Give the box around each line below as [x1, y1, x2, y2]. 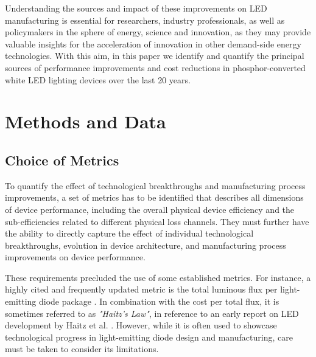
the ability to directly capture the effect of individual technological [5, 227, 254, 240]
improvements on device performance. [5, 251, 146, 263]
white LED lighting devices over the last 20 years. [5, 73, 191, 86]
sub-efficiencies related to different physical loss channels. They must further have [5, 215, 309, 227]
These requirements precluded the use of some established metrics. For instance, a [5, 271, 311, 283]
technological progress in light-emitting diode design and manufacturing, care [5, 330, 293, 343]
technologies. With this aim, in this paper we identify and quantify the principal [5, 49, 304, 62]
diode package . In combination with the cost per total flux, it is [38, 295, 279, 308]
